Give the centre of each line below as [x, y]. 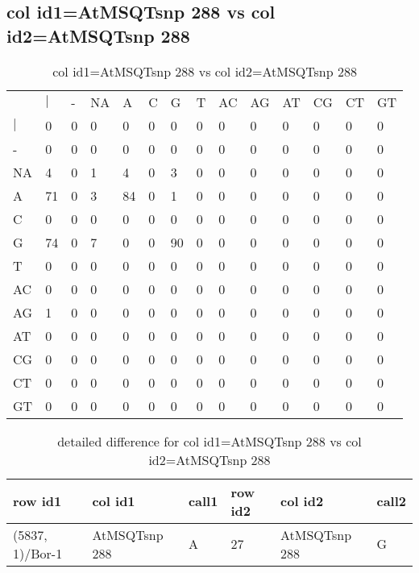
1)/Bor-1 [38, 553]
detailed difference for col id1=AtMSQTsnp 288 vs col [209, 441]
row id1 [37, 501]
